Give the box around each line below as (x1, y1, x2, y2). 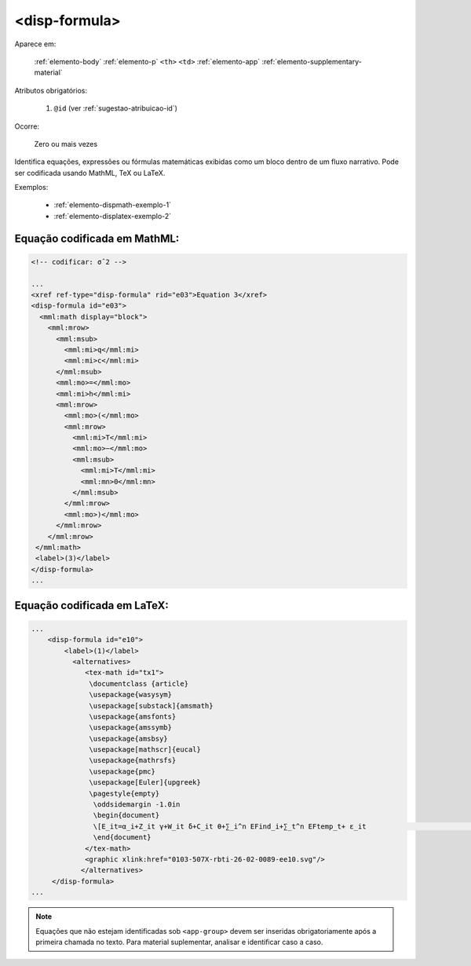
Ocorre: (14, 122, 39, 131)
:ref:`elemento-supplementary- (261, 57, 363, 66)
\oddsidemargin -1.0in (93, 800, 181, 809)
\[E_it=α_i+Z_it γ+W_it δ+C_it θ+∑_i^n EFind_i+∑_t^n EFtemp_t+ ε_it (93, 822, 367, 831)
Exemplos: (14, 183, 49, 192)
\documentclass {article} (89, 679, 188, 688)
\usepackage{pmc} (89, 767, 156, 776)
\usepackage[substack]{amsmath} (89, 701, 214, 710)
